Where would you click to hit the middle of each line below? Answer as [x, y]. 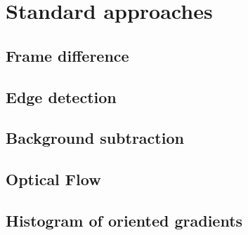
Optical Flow [53, 179]
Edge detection [61, 96]
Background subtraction [95, 138]
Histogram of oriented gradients [124, 220]
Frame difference [67, 55]
